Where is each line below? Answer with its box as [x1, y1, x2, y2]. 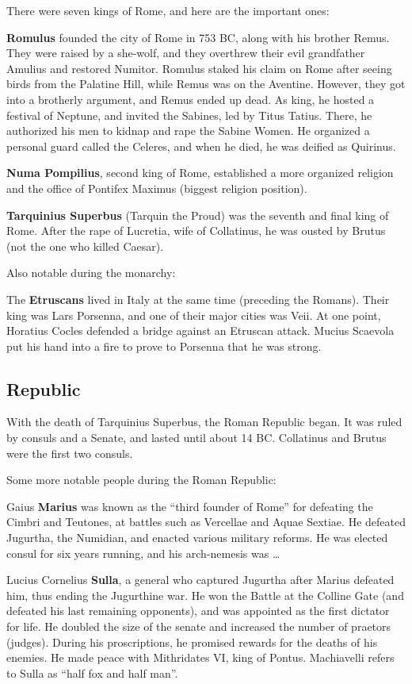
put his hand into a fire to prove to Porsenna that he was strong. [6, 337, 322, 354]
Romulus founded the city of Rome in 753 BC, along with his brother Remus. [6, 29, 390, 45]
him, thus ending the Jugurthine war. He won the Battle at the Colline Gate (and [6, 586, 404, 603]
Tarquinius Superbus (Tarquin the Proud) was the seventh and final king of [6, 206, 389, 223]
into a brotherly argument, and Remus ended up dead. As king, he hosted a [6, 90, 375, 107]
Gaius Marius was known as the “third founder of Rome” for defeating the [6, 498, 373, 514]
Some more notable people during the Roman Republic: [6, 471, 277, 488]
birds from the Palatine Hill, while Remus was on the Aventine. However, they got [6, 75, 406, 92]
